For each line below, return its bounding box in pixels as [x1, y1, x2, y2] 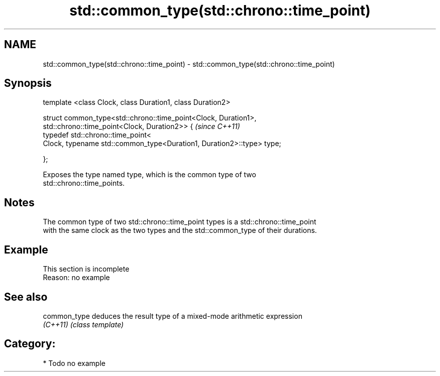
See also [4, 290, 48, 303]
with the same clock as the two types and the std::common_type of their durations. [43, 226, 317, 235]
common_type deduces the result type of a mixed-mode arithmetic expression [43, 311, 302, 320]
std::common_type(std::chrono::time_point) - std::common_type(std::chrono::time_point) [43, 59, 335, 68]
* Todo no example [43, 358, 105, 367]
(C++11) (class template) [43, 320, 124, 329]
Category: [4, 337, 56, 350]
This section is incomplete [43, 265, 130, 274]
